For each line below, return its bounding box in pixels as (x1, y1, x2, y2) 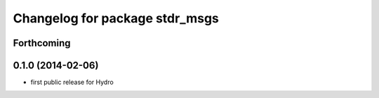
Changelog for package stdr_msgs (13, 10, 219, 26)
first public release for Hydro (30, 78, 114, 87)
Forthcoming (13, 37, 71, 49)
